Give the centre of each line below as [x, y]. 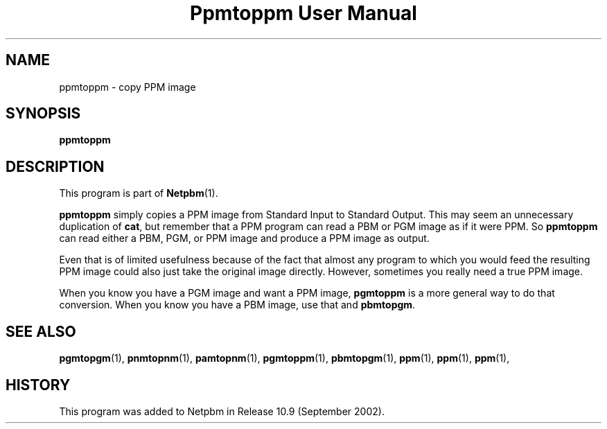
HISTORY [38, 385]
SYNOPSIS [43, 114]
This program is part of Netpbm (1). [139, 193]
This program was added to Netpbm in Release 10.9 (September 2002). [222, 411]
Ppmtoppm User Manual [303, 13]
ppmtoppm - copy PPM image [127, 87]
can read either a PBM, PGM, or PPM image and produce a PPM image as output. [244, 238]
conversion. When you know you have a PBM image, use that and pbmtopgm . [237, 305]
